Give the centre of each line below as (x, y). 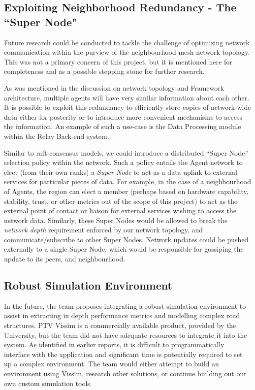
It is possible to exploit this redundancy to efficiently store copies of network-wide (127, 107)
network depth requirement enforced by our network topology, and (104, 230)
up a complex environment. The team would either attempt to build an (112, 364)
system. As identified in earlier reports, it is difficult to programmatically (114, 344)
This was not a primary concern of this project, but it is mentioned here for (118, 61)
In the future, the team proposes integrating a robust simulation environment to (125, 306)
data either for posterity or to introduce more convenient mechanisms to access (123, 116)
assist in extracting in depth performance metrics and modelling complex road (122, 315)
